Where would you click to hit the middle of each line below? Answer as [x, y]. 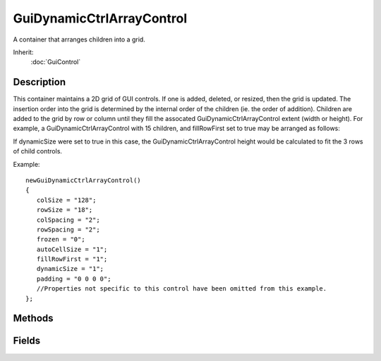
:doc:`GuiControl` [56, 62]
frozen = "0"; [61, 240]
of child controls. [38, 151]
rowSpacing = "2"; [68, 229]
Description [40, 82]
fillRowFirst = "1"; [72, 259]
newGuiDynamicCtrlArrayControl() [83, 180]
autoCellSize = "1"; [72, 249]
